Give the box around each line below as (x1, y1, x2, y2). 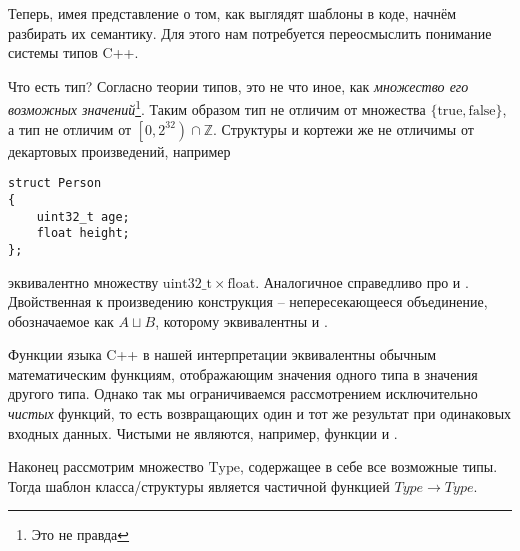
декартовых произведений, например (8, 140, 231, 161)
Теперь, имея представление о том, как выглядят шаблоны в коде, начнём (8, 3, 457, 23)
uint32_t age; (36, 209, 130, 224)
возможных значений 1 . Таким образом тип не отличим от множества (8, 96, 426, 120)
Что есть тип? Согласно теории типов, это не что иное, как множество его (8, 75, 469, 96)
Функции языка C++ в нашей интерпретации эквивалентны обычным (8, 344, 437, 365)
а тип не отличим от (8, 118, 132, 139)
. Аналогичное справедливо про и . (255, 271, 469, 292)
